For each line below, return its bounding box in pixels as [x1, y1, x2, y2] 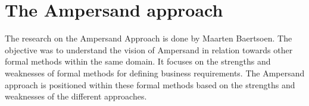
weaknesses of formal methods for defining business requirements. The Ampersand [5, 66, 305, 79]
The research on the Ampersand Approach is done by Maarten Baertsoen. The [5, 32, 292, 44]
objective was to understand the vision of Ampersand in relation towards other [5, 43, 293, 56]
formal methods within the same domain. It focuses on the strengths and [5, 55, 271, 68]
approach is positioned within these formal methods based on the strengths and [5, 78, 295, 91]
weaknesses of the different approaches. [5, 90, 147, 102]
